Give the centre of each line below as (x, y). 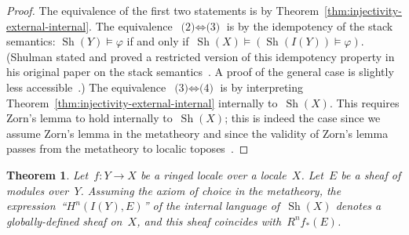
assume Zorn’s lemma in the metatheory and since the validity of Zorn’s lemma (197, 133)
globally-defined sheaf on (64, 221)
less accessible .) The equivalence (86, 87)
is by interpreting (262, 87)
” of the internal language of (212, 206)
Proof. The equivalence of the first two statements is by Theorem (163, 10)
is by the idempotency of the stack (310, 25)
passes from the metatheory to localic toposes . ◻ (128, 148)
